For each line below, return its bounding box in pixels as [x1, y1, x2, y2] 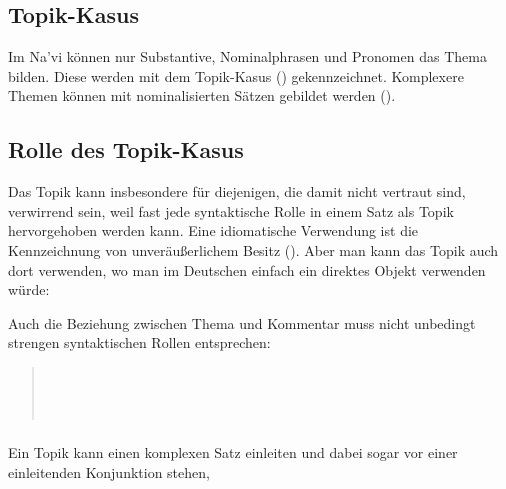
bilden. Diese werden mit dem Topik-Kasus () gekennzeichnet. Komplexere [8, 65, 464, 86]
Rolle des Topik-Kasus [8, 134, 244, 165]
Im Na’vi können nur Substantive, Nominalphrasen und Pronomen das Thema [8, 46, 487, 67]
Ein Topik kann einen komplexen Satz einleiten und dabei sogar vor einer [8, 442, 458, 463]
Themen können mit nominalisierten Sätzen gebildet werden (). [8, 85, 396, 106]
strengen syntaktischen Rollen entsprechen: [8, 332, 271, 353]
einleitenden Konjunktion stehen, [8, 461, 210, 482]
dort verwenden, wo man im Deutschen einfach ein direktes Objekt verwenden [8, 259, 486, 280]
